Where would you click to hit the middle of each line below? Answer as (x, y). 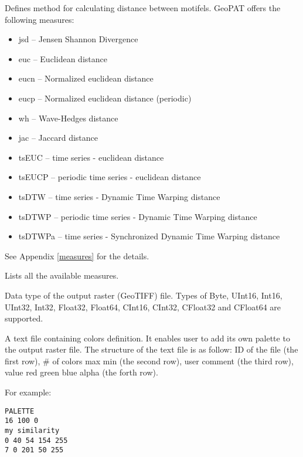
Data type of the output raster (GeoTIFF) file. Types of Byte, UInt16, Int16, (144, 295)
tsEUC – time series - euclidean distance (91, 157)
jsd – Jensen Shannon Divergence (78, 39)
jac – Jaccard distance (58, 138)
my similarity (32, 430)
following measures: (40, 19)
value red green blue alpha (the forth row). (81, 372)
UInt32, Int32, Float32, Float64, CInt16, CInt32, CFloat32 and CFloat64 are (143, 307)
